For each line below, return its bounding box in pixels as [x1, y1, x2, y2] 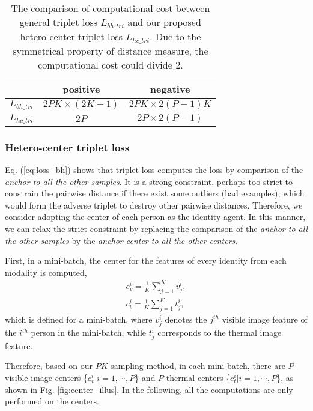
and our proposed [127, 15, 201, 29]
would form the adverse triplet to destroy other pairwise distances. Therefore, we [5, 198, 303, 211]
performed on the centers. [5, 395, 99, 407]
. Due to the [150, 29, 201, 43]
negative [150, 81, 190, 96]
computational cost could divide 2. [38, 57, 183, 72]
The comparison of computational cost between [11, 1, 210, 15]
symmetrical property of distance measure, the [13, 43, 208, 58]
